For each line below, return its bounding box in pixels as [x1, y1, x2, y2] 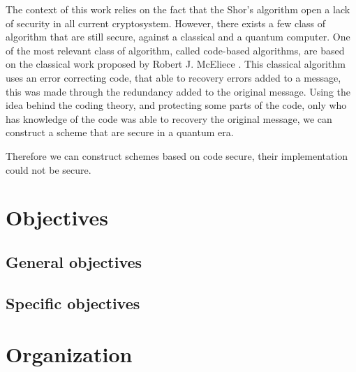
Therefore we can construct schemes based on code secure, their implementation [6, 148, 348, 163]
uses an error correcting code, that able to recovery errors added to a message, [6, 70, 341, 84]
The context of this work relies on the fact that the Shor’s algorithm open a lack [6, 2, 350, 16]
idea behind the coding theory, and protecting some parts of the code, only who [6, 98, 347, 112]
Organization [6, 340, 133, 369]
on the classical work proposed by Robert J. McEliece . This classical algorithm [6, 57, 346, 71]
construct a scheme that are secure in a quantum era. [6, 125, 234, 140]
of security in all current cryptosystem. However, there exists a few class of [6, 15, 326, 30]
